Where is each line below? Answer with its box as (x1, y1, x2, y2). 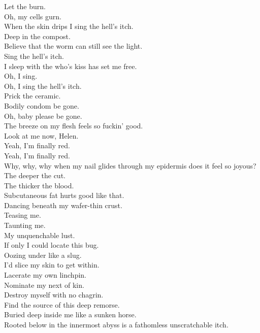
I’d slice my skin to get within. (4, 259, 100, 270)
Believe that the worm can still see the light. (4, 41, 143, 51)
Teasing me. (4, 210, 41, 220)
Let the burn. (4, 1, 46, 11)
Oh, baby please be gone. (4, 110, 82, 121)
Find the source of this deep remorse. (4, 299, 120, 310)
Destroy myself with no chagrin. (4, 289, 104, 300)
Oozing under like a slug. (4, 249, 82, 260)
